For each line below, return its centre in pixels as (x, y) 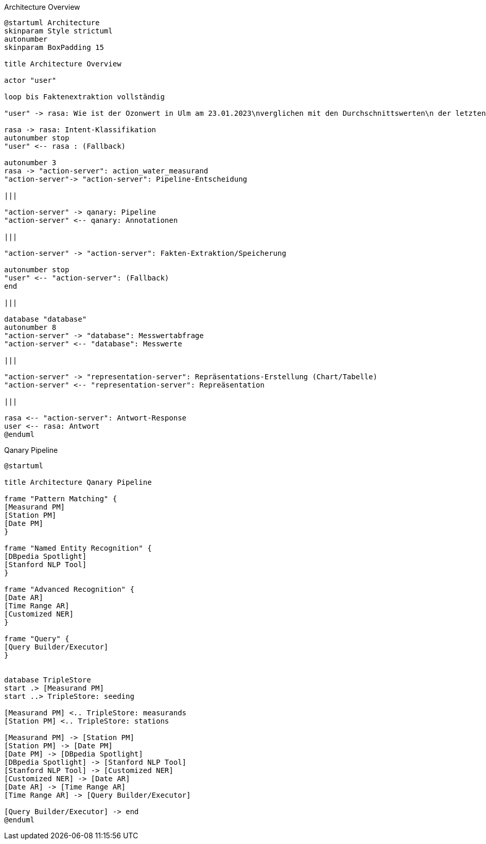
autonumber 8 (30, 327)
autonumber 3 (30, 163)
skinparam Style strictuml (58, 31)
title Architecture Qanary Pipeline (78, 482)
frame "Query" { (37, 639)
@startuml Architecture (52, 23)
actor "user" (30, 80)
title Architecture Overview (63, 64)
